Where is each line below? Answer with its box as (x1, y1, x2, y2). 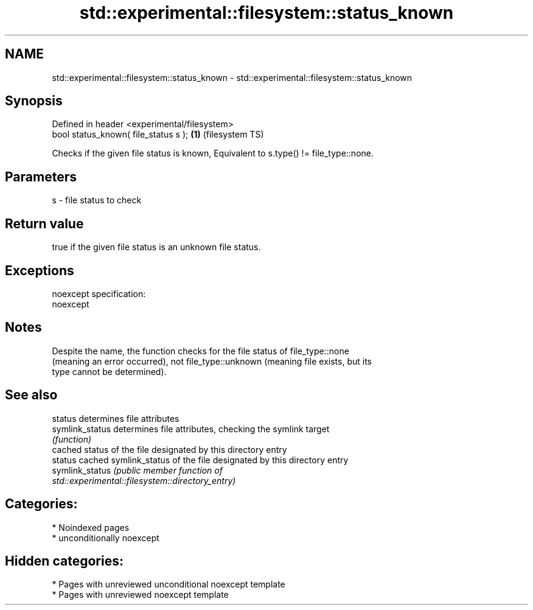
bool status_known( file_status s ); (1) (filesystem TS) (52, 129, 264, 140)
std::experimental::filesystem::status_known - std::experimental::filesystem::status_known (52, 72, 413, 83)
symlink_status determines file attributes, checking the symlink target (52, 423, 330, 434)
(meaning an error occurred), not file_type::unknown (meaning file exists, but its (52, 356, 372, 366)
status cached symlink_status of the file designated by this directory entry (52, 454, 349, 465)
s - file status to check (52, 195, 142, 206)
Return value (5, 216, 84, 231)
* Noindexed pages (52, 522, 130, 533)
